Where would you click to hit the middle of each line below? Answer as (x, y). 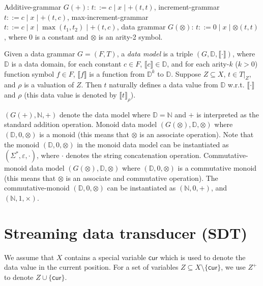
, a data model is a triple (155, 54)
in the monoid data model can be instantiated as (153, 144)
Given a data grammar (40, 54)
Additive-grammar (33, 7)
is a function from (117, 73)
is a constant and (62, 36)
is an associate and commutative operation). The (142, 178)
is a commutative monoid (217, 168)
